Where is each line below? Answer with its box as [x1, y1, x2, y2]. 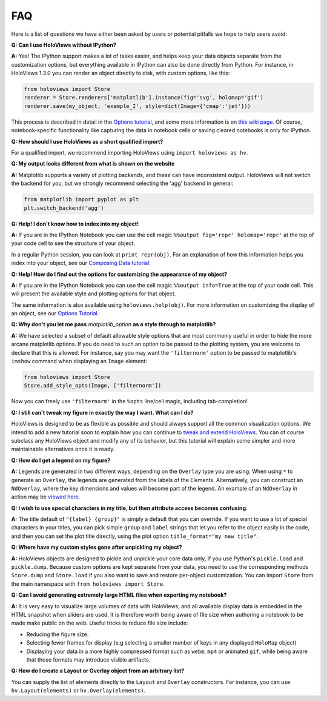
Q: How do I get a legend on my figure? [11, 457, 111, 464]
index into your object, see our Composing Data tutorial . [11, 260, 151, 267]
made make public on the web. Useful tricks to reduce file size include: [11, 619, 188, 627]
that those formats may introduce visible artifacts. [26, 656, 151, 663]
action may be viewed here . [11, 493, 81, 500]
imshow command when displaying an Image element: [11, 358, 148, 365]
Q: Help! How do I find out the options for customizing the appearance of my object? [11, 270, 227, 278]
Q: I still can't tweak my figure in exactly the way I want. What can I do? [11, 409, 194, 416]
